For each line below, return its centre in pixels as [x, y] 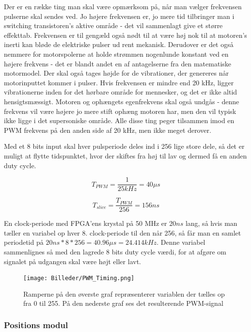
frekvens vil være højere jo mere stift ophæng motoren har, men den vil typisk [120, 111]
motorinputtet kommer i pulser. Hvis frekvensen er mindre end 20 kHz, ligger [119, 82]
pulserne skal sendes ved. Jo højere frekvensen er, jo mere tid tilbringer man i [119, 16]
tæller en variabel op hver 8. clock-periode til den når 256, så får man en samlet [123, 232]
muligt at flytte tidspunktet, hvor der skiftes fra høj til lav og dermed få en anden [125, 155]
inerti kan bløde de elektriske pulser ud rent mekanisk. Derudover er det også [119, 44]
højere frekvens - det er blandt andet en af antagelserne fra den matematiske [118, 63]
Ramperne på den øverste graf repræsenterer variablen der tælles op [124, 293]
